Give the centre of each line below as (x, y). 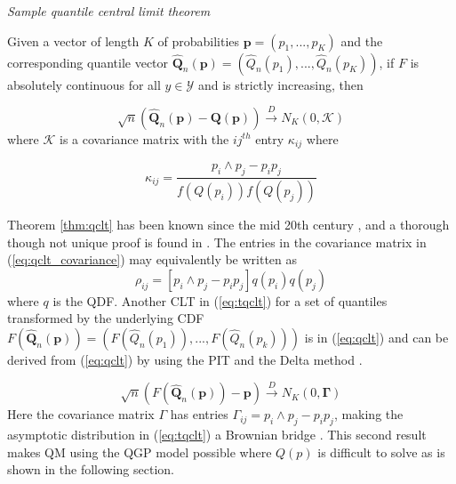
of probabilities (199, 40)
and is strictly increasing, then (280, 84)
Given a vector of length (73, 40)
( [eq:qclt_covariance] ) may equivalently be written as (152, 259)
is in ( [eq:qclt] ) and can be (376, 338)
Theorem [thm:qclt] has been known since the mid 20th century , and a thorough (228, 225)
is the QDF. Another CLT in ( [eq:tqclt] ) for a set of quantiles (220, 300)
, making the (368, 414)
